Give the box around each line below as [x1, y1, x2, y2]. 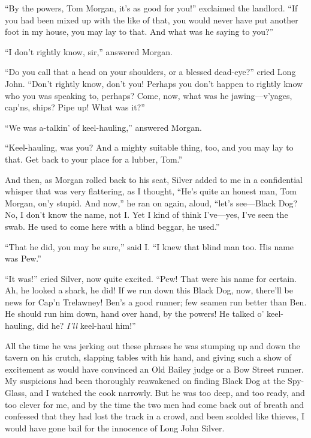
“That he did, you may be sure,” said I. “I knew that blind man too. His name [5, 240, 294, 253]
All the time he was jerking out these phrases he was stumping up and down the [5, 339, 300, 352]
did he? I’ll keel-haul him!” [37, 319, 136, 332]
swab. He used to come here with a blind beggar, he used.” [5, 220, 220, 232]
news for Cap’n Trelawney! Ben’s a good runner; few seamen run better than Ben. [5, 295, 307, 308]
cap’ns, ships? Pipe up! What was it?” [5, 101, 145, 113]
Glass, [5, 386, 27, 399]
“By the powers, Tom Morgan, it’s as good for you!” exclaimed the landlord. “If [5, 2, 298, 14]
